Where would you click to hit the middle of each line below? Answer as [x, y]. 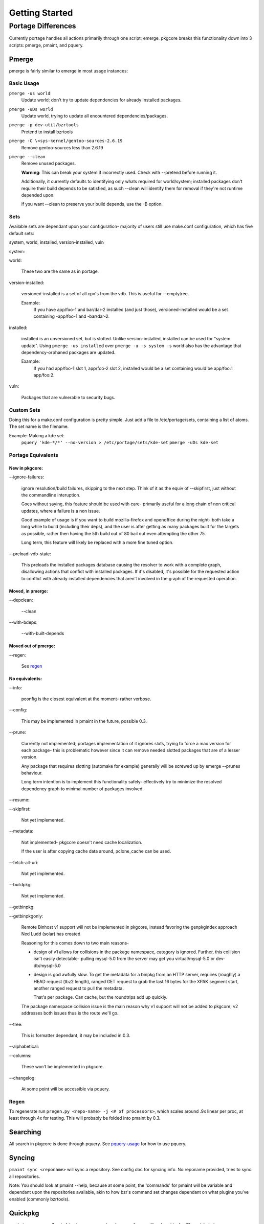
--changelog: [22, 1078]
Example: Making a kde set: [37, 435]
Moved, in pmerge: [29, 591]
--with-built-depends [43, 634]
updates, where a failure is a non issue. [61, 511]
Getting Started [41, 13]
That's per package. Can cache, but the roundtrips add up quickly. [100, 997]
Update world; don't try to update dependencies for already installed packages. [101, 100]
